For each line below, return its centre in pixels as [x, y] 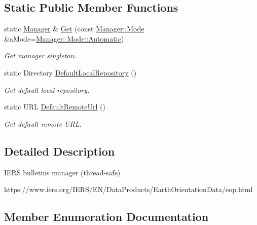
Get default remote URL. [43, 123]
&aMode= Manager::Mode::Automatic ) [64, 38]
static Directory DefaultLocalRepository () [70, 72]
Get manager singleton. [40, 55]
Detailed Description [60, 151]
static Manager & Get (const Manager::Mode [74, 29]
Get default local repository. [47, 89]
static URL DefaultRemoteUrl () [55, 107]
